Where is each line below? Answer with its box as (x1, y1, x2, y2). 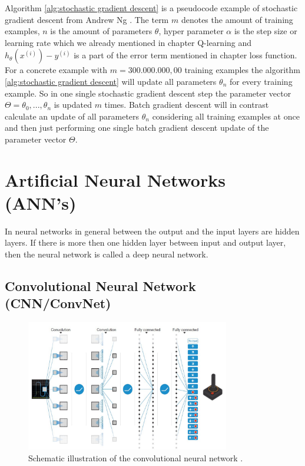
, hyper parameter (158, 25, 224, 37)
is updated (54, 98, 92, 111)
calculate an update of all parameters (5, 110, 140, 122)
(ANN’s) (5, 190, 77, 214)
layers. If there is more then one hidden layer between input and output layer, (5, 236, 286, 249)
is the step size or (234, 25, 297, 37)
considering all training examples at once (152, 110, 300, 122)
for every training (229, 75, 293, 87)
